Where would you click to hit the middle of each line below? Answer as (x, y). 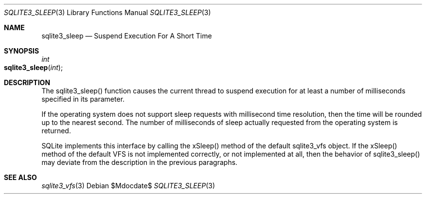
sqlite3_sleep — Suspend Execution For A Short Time (127, 36)
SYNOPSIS (22, 51)
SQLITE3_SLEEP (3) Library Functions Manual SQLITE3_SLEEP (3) (107, 12)
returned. (56, 131)
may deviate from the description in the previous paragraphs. (140, 162)
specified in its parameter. (83, 99)
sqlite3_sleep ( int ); (34, 67)
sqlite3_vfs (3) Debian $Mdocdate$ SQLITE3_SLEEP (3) (128, 186)
